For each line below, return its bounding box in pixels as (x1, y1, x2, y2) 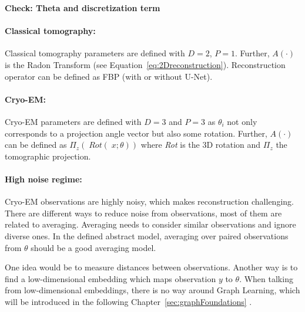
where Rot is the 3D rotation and (140, 138, 261, 151)
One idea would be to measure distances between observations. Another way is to (5, 261, 298, 273)
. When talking (239, 272, 293, 284)
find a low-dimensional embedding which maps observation (5, 272, 216, 284)
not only (227, 115, 257, 127)
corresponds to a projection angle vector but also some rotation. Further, (5, 127, 267, 139)
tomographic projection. (5, 150, 91, 162)
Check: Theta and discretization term (5, 2, 160, 13)
